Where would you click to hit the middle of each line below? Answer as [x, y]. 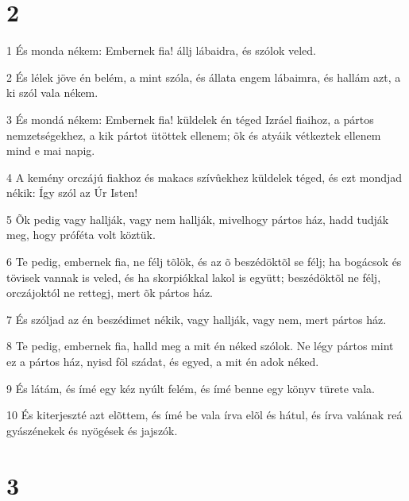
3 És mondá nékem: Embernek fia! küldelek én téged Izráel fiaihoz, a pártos [190, 119]
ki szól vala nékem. [52, 92]
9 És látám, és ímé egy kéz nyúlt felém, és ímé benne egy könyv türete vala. [191, 388]
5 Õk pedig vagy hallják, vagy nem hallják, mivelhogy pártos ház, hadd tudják [198, 219]
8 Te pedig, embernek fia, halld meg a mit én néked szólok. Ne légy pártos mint [200, 346]
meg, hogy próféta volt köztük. [81, 235]
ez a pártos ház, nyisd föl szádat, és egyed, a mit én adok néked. [163, 362]
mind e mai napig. [51, 150]
